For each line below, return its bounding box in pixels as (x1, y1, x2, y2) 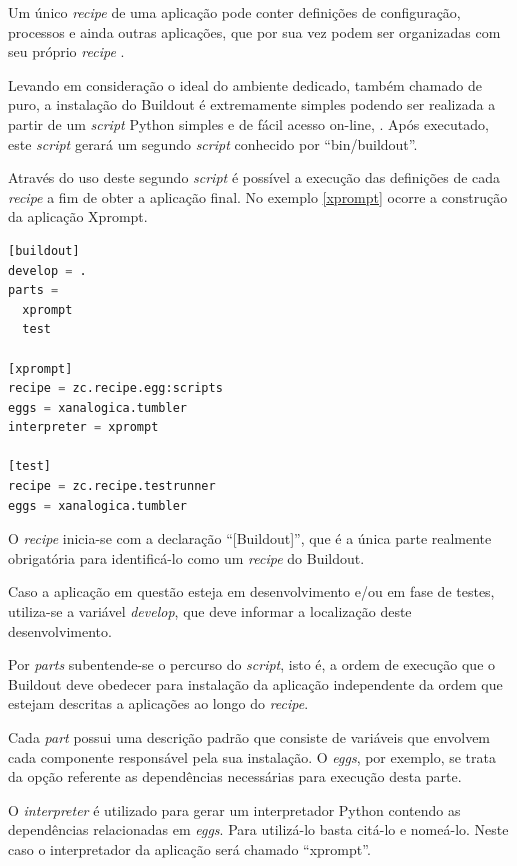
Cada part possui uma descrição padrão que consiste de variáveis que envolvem (8, 727, 491, 747)
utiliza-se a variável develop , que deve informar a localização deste (8, 601, 412, 622)
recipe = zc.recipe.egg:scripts (8, 381, 223, 396)
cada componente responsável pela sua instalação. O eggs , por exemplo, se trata (8, 746, 496, 767)
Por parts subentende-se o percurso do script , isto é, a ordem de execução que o (8, 654, 496, 675)
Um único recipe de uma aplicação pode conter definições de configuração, (8, 2, 461, 22)
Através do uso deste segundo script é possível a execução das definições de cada (8, 167, 501, 188)
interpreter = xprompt (8, 420, 159, 435)
